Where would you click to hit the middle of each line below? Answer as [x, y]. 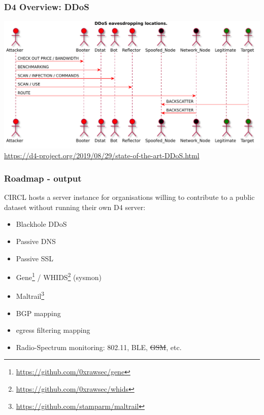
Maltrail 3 [30, 295]
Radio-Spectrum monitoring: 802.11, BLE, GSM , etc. [99, 347]
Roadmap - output [43, 178]
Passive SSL [35, 258]
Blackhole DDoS [41, 224]
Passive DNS [36, 241]
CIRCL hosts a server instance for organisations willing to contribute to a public [129, 197]
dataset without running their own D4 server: [75, 207]
